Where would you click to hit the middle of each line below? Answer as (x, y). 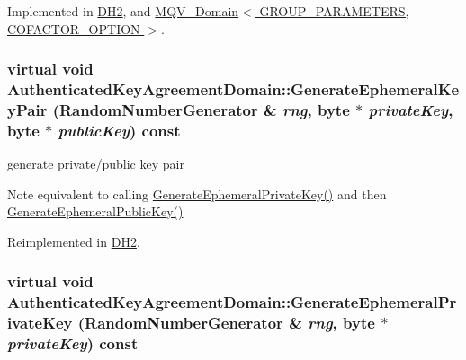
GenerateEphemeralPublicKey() (95, 211)
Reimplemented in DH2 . (74, 241)
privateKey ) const (73, 343)
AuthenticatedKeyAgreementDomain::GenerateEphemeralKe (233, 89)
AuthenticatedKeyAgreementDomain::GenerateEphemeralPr (232, 302)
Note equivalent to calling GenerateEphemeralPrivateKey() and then (197, 193)
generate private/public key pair (96, 164)
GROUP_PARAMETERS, (334, 11)
